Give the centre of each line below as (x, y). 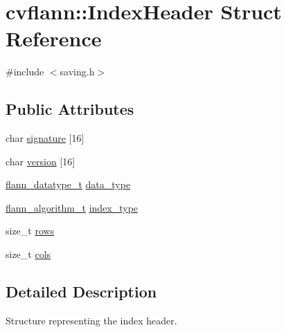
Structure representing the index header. (91, 320)
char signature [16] (45, 138)
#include (25, 72)
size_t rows (30, 231)
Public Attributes (70, 109)
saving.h (77, 72)
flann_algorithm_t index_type (72, 207)
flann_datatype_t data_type (68, 184)
